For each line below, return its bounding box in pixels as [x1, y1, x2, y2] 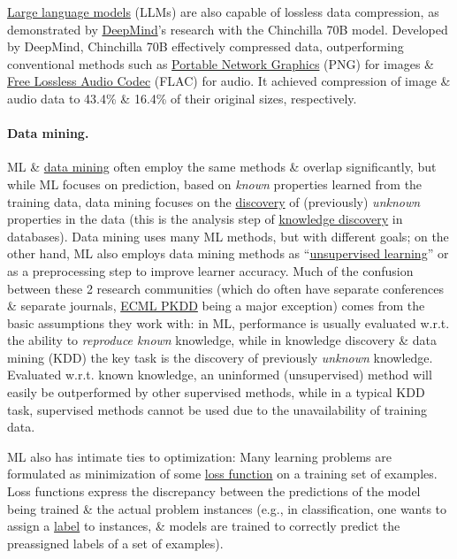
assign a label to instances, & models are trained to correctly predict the [7, 517, 400, 535]
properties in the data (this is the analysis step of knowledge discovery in [7, 210, 403, 228]
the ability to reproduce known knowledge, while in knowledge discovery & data [7, 331, 438, 349]
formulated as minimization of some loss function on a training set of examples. [7, 464, 438, 483]
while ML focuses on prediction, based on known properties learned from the [7, 174, 423, 193]
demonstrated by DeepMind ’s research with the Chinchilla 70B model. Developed [7, 19, 448, 38]
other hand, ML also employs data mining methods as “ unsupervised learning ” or [7, 244, 449, 263]
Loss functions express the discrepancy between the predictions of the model [7, 482, 421, 501]
